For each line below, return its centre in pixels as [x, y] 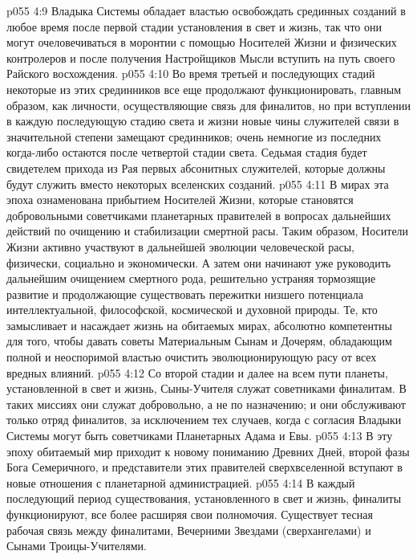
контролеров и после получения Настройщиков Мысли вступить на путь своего [201, 57]
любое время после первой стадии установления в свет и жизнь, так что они [194, 26]
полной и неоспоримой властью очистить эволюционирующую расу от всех [192, 357]
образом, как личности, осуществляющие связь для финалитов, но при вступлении [208, 105]
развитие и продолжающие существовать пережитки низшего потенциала [185, 294]
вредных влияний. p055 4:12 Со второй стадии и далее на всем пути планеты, [197, 372]
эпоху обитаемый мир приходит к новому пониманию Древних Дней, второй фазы [208, 451]
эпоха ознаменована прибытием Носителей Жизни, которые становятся [180, 200]
